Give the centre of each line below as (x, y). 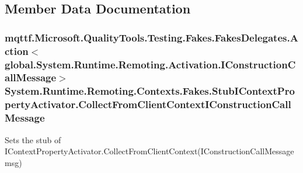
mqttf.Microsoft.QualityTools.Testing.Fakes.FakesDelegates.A (151, 37)
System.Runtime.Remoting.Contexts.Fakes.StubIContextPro (150, 91)
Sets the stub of (33, 139)
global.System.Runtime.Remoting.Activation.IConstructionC (150, 64)
